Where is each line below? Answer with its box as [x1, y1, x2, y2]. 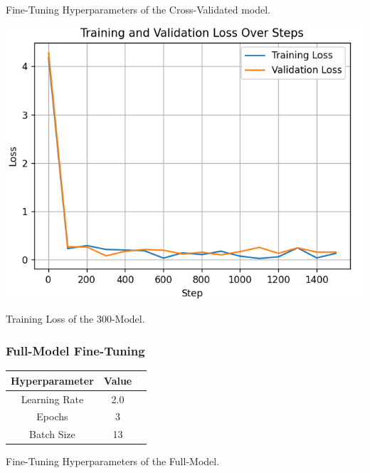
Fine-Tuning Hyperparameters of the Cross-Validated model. [6, 2, 270, 16]
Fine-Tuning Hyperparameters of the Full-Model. [6, 454, 220, 469]
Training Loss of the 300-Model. [6, 311, 145, 326]
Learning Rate [21, 391, 84, 406]
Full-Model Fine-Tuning [6, 341, 145, 359]
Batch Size [29, 427, 75, 442]
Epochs [36, 409, 68, 424]
